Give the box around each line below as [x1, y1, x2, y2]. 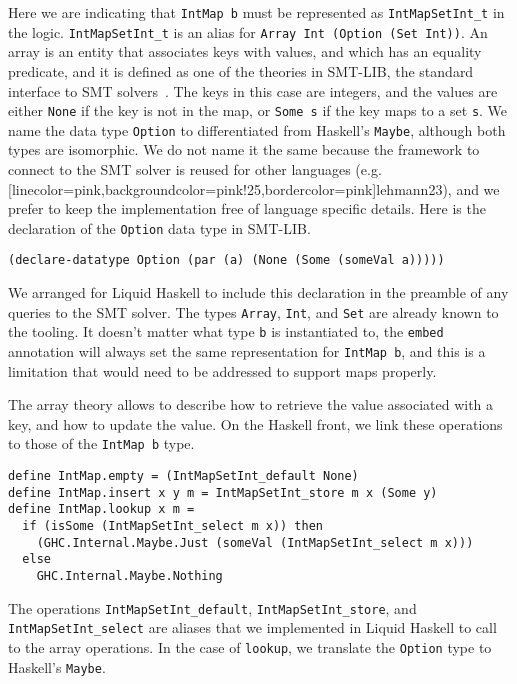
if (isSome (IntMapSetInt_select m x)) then [22, 519, 323, 534]
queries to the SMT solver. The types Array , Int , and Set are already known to [8, 301, 499, 322]
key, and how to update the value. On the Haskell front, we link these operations [8, 413, 503, 434]
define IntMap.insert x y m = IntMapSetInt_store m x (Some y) [8, 485, 438, 500]
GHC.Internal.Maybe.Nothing [36, 569, 223, 584]
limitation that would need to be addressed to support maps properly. [8, 360, 437, 381]
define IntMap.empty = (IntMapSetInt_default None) [8, 469, 359, 484]
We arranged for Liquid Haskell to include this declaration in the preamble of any [8, 282, 509, 303]
